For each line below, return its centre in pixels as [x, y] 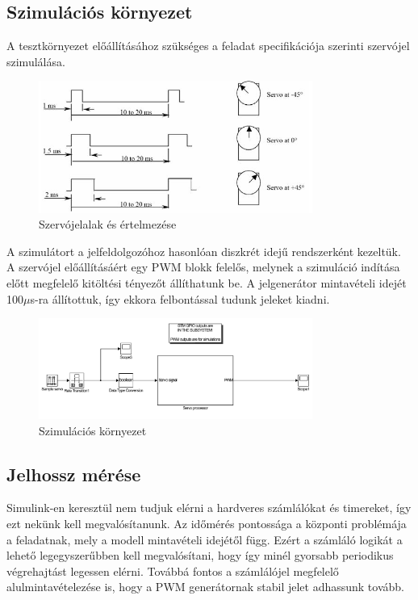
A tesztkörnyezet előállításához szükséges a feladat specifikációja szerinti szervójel [208, 46]
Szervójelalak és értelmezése [108, 224]
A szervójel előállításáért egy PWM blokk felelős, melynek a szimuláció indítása [203, 267]
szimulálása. [36, 61]
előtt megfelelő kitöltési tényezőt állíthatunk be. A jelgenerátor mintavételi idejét [207, 282]
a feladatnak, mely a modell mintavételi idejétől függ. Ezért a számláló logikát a [205, 539]
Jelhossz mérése [74, 474]
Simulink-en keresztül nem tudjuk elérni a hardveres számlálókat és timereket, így [209, 508]
